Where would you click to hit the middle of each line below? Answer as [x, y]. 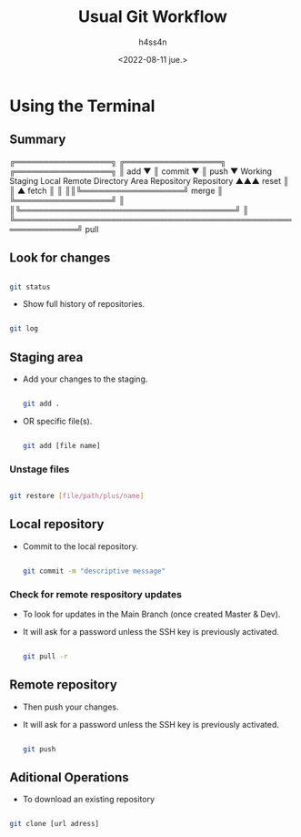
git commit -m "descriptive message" [94, 571]
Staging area [46, 357]
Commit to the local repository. [80, 546]
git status [30, 287]
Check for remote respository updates [95, 594]
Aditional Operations [69, 777]
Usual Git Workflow [153, 17]
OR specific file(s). [57, 421]
